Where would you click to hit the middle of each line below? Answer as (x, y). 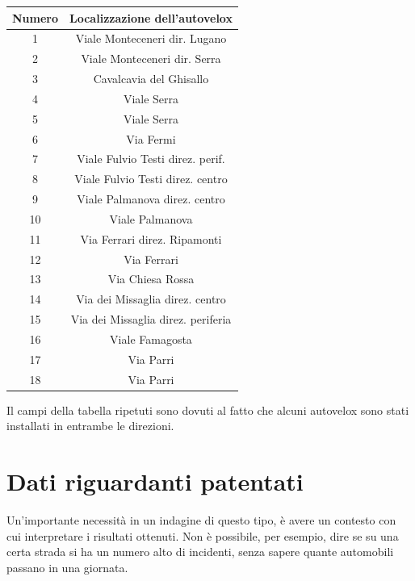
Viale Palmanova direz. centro (151, 199)
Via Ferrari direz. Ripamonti (151, 238)
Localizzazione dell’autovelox (151, 17)
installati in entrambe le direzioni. (90, 426)
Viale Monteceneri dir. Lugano (151, 38)
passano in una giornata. (67, 567)
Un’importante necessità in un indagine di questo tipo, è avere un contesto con (201, 520)
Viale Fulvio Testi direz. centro (151, 179)
